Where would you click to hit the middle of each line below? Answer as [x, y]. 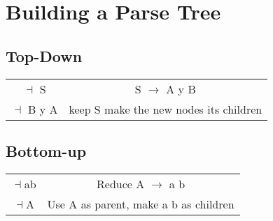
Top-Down [44, 55]
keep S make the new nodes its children [166, 109]
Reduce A [121, 183]
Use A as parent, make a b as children [141, 204]
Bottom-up [46, 150]
